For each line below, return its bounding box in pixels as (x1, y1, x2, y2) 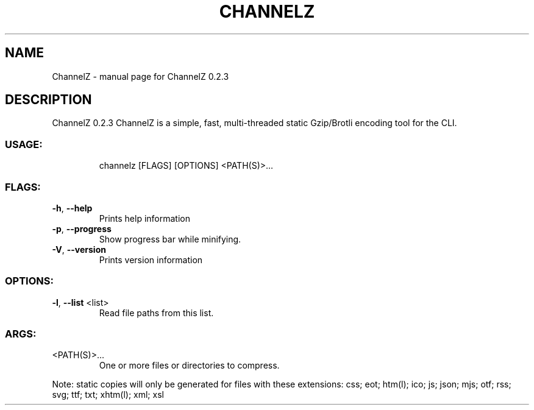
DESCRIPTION (5, 92, 92, 108)
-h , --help (52, 202, 93, 213)
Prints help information (99, 213, 190, 224)
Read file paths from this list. (99, 307, 214, 318)
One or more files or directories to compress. (99, 360, 280, 371)
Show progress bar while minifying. (99, 233, 241, 244)
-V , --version (52, 244, 106, 255)
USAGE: (5, 138, 43, 150)
